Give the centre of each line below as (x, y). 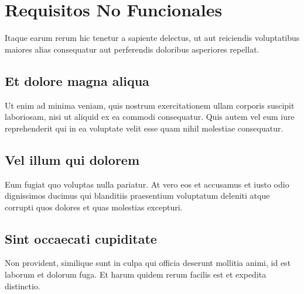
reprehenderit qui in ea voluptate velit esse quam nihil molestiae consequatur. (144, 128)
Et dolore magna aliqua (77, 80)
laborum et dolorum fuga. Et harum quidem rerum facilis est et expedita (136, 274)
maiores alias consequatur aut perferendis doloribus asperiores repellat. (132, 49)
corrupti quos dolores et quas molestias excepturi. (94, 207)
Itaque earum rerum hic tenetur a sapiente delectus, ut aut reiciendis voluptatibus (152, 38)
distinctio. (23, 286)
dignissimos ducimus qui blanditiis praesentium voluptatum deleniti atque (137, 196)
